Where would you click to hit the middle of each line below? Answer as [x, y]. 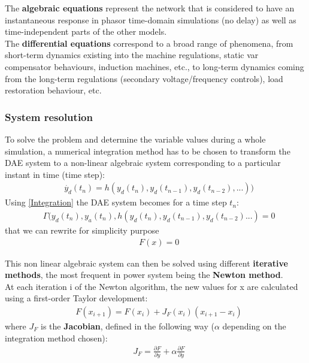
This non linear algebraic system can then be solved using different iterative [146, 263]
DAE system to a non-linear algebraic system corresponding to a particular [143, 163]
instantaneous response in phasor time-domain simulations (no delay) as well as [151, 19]
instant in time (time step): [55, 174]
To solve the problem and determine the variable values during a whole [135, 139]
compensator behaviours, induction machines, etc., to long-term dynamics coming [154, 66]
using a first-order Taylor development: [76, 298]
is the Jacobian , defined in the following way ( [128, 326]
